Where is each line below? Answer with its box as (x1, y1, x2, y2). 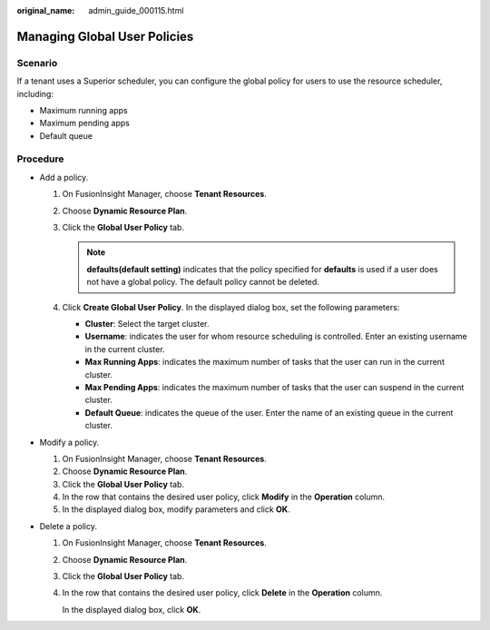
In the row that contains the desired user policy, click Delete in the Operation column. (62, 587, 383, 598)
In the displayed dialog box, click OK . (62, 604, 201, 615)
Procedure (16, 153, 64, 165)
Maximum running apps (39, 104, 128, 115)
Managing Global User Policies (16, 28, 194, 44)
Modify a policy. (39, 437, 100, 448)
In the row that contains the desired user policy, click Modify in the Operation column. (62, 491, 386, 503)
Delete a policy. (39, 520, 97, 531)
